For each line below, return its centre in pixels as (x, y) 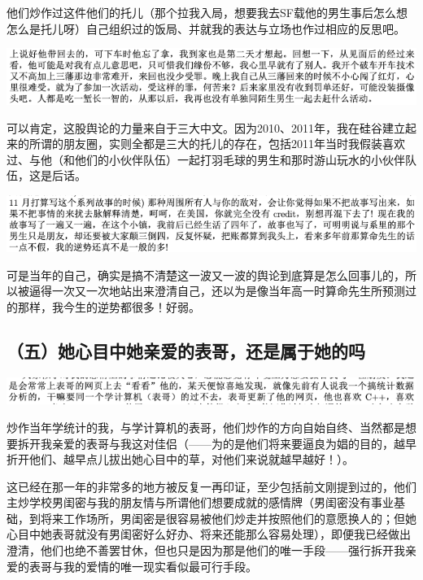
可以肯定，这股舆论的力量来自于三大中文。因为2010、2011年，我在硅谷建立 (206, 127)
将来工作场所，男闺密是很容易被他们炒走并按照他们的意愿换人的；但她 (228, 518)
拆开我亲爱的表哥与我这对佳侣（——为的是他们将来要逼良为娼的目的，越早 (217, 443)
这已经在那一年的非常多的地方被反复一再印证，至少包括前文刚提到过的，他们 (211, 486)
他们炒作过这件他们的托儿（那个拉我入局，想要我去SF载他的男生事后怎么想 (207, 12)
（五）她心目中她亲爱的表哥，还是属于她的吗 (186, 350)
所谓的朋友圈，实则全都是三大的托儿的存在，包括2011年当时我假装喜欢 (217, 144)
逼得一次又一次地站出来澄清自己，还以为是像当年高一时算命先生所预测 (217, 291)
